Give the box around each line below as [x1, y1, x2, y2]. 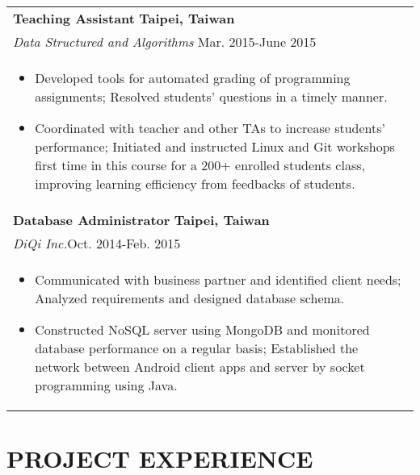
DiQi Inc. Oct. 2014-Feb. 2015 [13, 234, 181, 252]
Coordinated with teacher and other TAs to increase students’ [35, 119, 386, 137]
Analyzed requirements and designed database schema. [35, 289, 345, 307]
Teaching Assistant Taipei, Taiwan [13, 9, 235, 27]
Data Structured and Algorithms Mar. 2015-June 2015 [13, 32, 317, 51]
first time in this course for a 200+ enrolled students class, [35, 156, 365, 174]
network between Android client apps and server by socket [35, 357, 365, 376]
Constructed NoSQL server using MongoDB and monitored [35, 320, 370, 339]
